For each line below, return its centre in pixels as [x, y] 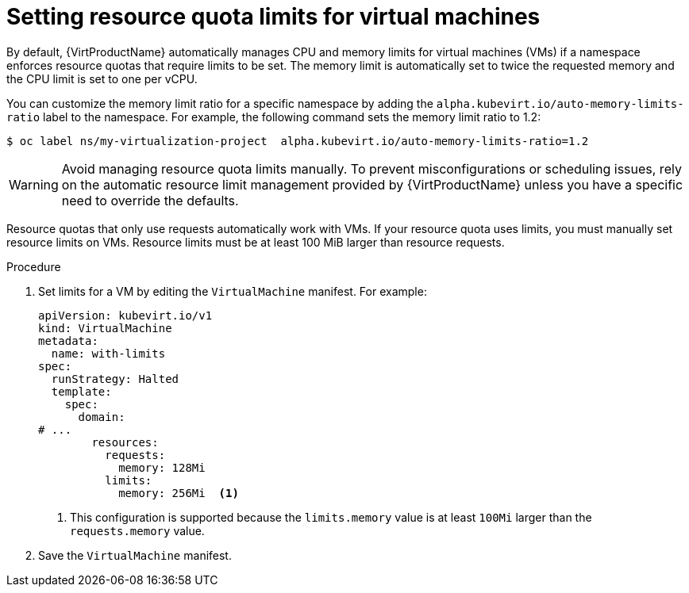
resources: [125, 442]
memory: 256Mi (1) [179, 493]
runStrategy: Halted [115, 379]
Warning [34, 184]
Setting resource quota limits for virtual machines [273, 17]
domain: [102, 417]
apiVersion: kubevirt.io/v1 [125, 315]
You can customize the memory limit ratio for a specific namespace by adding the [220, 103]
